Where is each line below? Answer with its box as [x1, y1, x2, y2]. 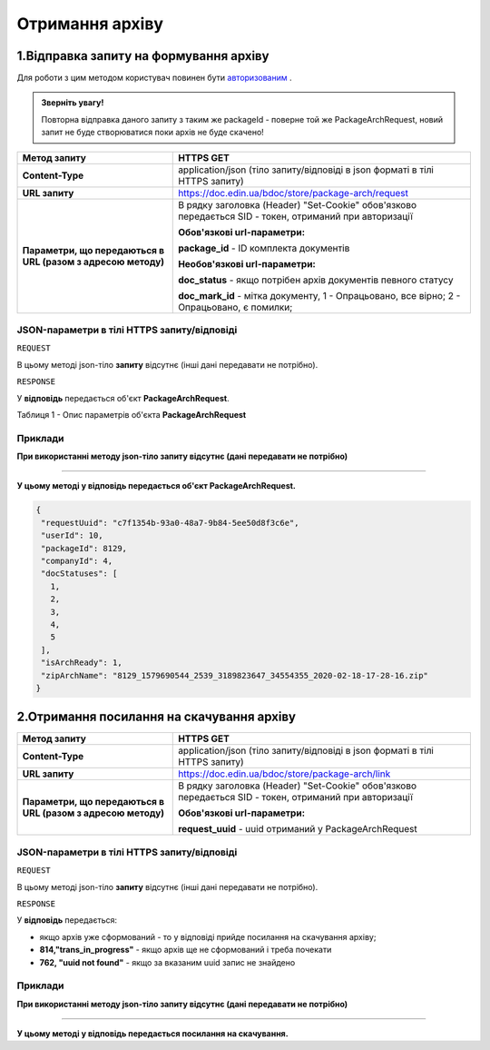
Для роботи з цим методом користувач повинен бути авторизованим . [16, 73, 292, 84]
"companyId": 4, [41, 556, 113, 567]
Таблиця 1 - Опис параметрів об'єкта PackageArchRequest [16, 409, 247, 420]
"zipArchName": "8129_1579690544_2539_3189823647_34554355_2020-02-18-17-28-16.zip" [41, 670, 428, 680]
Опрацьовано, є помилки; [178, 301, 293, 313]
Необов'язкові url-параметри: [178, 257, 317, 270]
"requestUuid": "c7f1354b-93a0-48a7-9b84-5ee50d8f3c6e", [41, 518, 299, 528]
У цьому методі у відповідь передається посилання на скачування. [16, 1028, 289, 1039]
